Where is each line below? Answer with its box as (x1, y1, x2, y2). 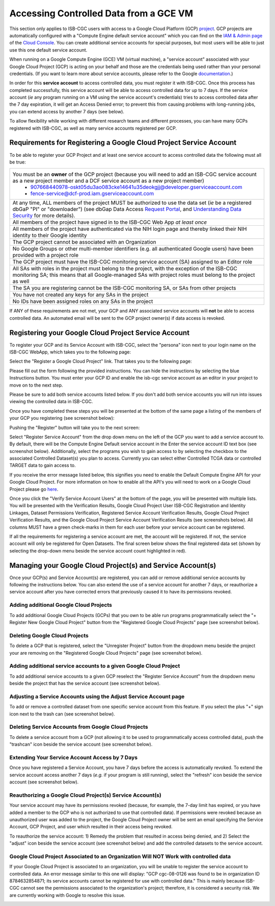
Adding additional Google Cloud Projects (9, 602, 112, 609)
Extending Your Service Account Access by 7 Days (9, 754, 137, 761)
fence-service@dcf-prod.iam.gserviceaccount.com (30, 190, 154, 197)
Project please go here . (9, 486, 59, 492)
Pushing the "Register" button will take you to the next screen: (9, 424, 140, 431)
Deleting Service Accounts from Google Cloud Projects (9, 723, 148, 730)
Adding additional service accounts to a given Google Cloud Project (9, 662, 180, 670)
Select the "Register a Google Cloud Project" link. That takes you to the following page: (9, 358, 192, 365)
